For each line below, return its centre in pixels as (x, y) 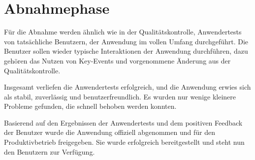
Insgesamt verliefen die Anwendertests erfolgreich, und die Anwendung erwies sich (127, 87)
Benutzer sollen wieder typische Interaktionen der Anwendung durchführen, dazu (126, 51)
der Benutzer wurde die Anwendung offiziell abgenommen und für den (110, 132)
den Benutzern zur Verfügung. (49, 151)
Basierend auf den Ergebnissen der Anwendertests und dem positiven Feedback (123, 122)
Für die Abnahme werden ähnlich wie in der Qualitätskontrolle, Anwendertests (123, 32)
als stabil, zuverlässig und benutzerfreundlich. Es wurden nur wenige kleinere (120, 96)
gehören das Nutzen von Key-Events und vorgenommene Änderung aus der (117, 60)
